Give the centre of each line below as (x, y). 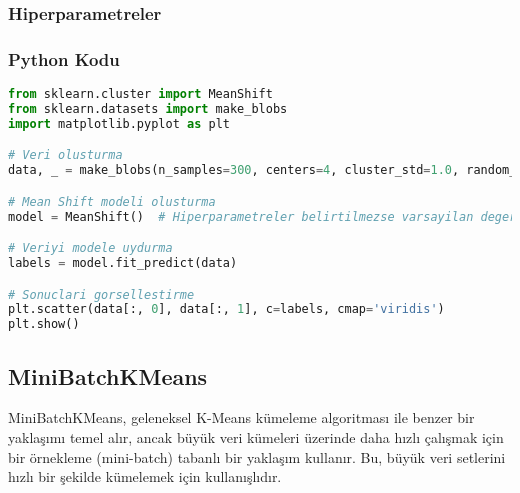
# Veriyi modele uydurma (90, 248)
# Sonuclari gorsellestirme (101, 294)
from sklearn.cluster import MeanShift (140, 94)
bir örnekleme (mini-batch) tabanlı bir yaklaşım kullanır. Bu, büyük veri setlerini (257, 456)
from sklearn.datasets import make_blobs (148, 108)
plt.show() (44, 324)
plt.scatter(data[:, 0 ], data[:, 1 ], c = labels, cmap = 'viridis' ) (226, 309)
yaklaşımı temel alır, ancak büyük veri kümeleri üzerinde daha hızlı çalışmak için (256, 436)
